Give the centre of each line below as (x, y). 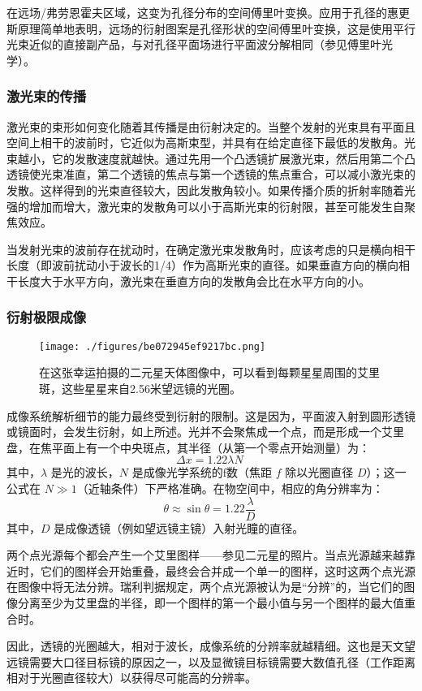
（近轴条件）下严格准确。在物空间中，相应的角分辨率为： (230, 488)
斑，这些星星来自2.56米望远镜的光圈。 (140, 388)
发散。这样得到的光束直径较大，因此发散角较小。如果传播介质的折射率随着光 (211, 190)
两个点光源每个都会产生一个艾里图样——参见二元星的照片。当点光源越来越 (205, 555)
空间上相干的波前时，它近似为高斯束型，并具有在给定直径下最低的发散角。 (205, 143)
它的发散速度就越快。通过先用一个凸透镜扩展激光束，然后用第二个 (228, 158)
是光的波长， (85, 472)
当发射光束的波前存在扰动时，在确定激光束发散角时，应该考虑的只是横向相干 (211, 249)
